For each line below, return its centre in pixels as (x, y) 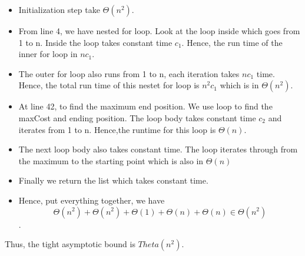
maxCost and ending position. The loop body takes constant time (137, 117)
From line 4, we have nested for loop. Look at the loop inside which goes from (159, 31)
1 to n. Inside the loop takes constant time (95, 42)
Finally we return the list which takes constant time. (113, 180)
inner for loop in (48, 54)
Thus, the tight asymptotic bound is (70, 244)
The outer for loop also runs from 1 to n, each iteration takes (129, 73)
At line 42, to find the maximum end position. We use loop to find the (145, 106)
